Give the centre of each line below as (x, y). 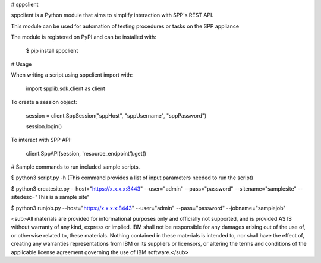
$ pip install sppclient (52, 50)
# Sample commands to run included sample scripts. (75, 167)
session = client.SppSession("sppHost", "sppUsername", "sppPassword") (116, 115)
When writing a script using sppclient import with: (72, 75)
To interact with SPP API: (42, 140)
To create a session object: (44, 102)
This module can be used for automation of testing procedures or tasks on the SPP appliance (125, 26)
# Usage (21, 64)
